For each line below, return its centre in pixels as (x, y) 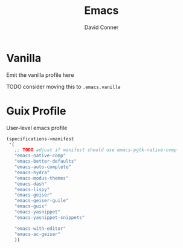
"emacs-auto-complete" (43, 167)
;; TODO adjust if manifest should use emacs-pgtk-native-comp (95, 150)
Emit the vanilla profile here (40, 75)
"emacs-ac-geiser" (37, 234)
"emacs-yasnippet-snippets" (50, 217)
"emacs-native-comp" (40, 156)
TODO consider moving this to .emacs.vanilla (63, 86)
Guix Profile (36, 111)
